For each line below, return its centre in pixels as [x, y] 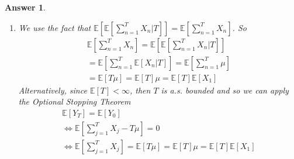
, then [140, 90]
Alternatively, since [53, 90]
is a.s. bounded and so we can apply [225, 90]
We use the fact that [55, 27]
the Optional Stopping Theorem [75, 101]
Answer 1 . [25, 7]
